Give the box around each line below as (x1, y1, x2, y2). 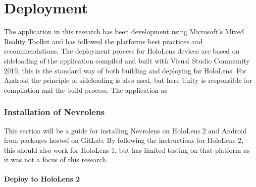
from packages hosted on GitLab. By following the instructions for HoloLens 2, (4, 135, 244, 145)
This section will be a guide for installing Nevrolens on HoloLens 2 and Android (4, 125, 247, 135)
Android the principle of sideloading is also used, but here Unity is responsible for (4, 75, 253, 85)
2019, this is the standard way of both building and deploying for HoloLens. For (4, 65, 247, 75)
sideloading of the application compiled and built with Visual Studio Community (4, 55, 250, 65)
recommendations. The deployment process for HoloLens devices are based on (4, 46, 240, 56)
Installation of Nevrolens (4, 106, 105, 118)
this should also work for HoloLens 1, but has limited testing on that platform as (4, 144, 250, 155)
